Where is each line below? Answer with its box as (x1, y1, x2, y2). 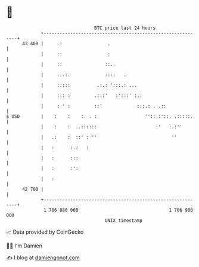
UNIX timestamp (104, 217, 143, 224)
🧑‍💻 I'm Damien (6, 242, 43, 249)
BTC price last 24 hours (94, 25, 156, 31)
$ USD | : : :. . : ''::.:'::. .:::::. (6, 113, 194, 120)
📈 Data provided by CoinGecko (6, 228, 84, 235)
